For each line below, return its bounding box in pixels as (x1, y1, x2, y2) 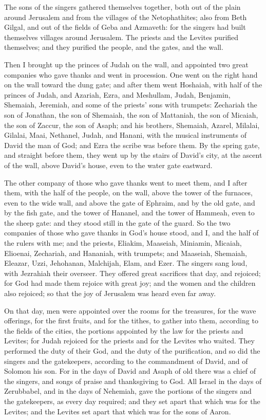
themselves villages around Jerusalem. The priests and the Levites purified (4, 31, 239, 42)
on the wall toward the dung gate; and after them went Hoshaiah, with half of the (4, 79, 262, 90)
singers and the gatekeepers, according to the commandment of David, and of (4, 355, 248, 366)
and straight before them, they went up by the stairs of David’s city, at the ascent (4, 150, 262, 160)
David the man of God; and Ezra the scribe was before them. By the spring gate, (4, 139, 260, 150)
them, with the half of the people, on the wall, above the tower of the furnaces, (4, 187, 253, 198)
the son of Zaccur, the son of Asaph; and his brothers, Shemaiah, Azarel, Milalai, (4, 119, 260, 130)
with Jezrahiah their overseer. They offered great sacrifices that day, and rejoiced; (4, 267, 261, 278)
